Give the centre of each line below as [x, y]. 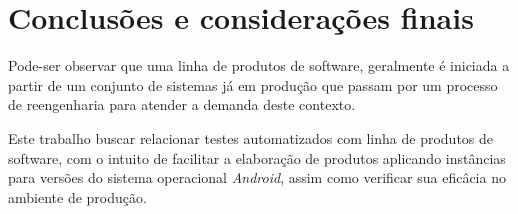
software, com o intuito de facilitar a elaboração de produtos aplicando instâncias [257, 157]
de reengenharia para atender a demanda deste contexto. [182, 104]
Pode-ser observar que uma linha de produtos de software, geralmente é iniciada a [259, 65]
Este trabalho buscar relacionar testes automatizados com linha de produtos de [251, 137]
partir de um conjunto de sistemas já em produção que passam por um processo [253, 84]
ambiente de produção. [77, 196]
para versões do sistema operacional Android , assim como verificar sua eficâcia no [257, 177]
